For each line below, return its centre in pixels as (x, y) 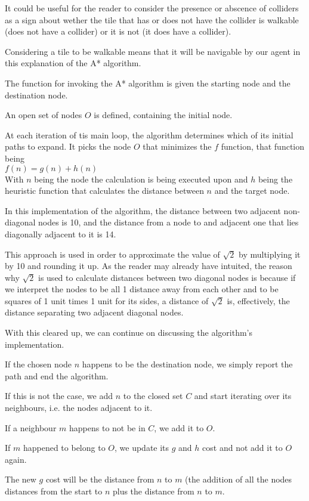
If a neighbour (31, 427)
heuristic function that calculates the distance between (104, 191)
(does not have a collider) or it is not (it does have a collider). (118, 31)
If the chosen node (38, 364)
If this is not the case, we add (59, 396)
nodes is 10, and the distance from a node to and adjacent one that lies (169, 222)
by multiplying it (270, 254)
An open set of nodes (44, 115)
